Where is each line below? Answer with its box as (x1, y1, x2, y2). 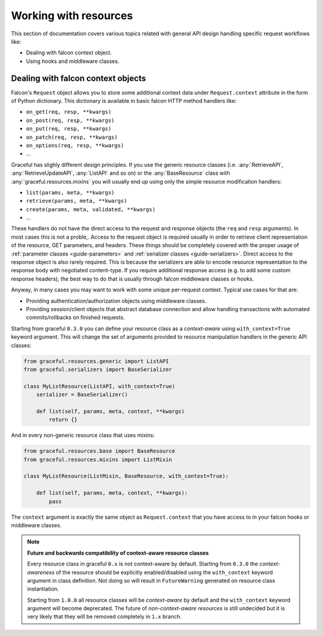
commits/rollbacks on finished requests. (26, 314, 125, 321)
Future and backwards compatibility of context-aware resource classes (27, 549, 209, 556)
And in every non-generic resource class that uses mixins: (11, 431, 155, 439)
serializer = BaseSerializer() (36, 391, 128, 398)
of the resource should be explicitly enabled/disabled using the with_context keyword (56, 568, 273, 576)
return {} (48, 416, 78, 423)
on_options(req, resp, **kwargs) (26, 142, 124, 149)
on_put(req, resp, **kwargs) (26, 126, 112, 132)
